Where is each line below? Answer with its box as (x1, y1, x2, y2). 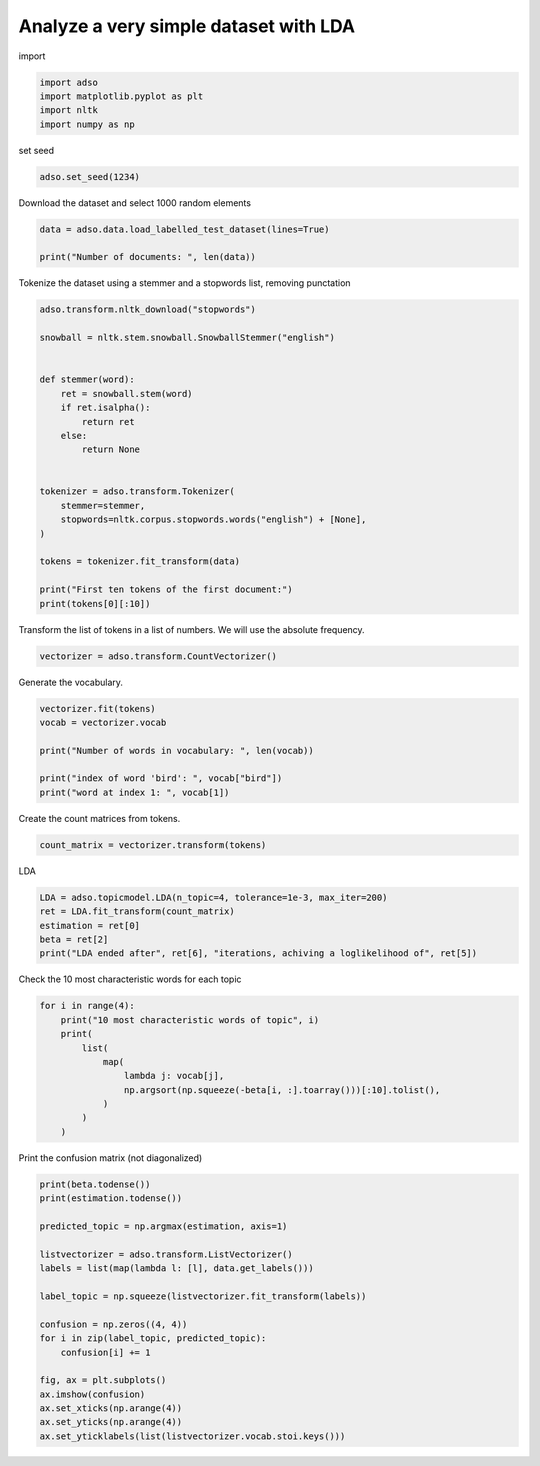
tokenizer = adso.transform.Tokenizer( (39, 486, 235, 497)
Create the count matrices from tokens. (18, 812, 181, 824)
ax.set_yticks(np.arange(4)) (39, 1416, 183, 1428)
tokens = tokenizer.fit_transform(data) (39, 556, 240, 567)
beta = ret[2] (39, 933, 109, 945)
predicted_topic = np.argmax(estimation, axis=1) (39, 1221, 288, 1232)
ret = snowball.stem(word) (60, 388, 194, 399)
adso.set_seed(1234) (39, 171, 140, 182)
